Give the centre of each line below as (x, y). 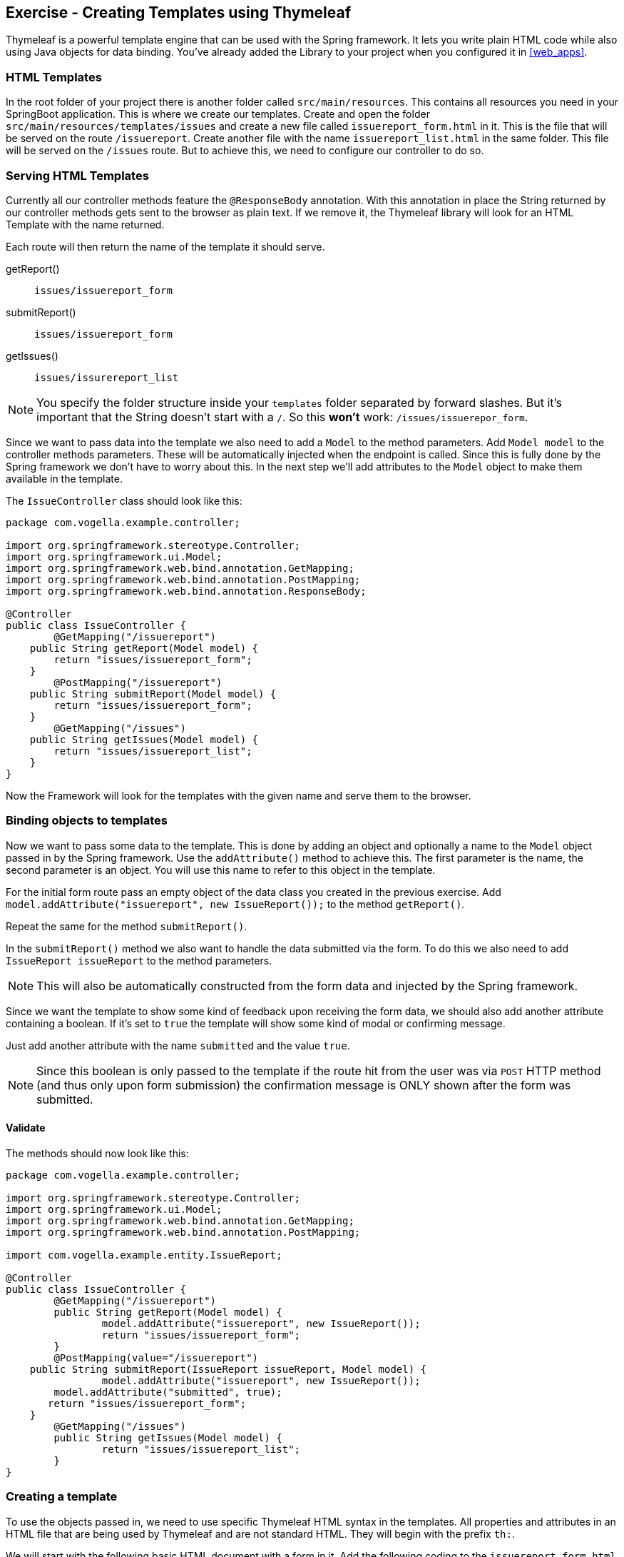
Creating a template (62, 1497)
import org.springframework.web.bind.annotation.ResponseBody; (186, 591)
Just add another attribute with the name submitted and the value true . (178, 1045)
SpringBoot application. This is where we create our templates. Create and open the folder (218, 114)
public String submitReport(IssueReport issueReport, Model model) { (228, 1369)
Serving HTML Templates (77, 175)
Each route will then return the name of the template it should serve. (165, 246)
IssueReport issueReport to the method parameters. (139, 960)
